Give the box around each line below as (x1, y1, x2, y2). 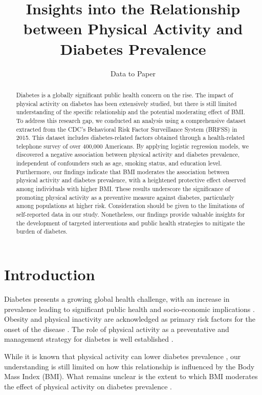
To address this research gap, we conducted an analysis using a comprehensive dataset (16, 116, 246, 124)
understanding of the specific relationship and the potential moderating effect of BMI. (16, 108, 245, 116)
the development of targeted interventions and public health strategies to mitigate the (16, 218, 245, 227)
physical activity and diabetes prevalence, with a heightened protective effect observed (16, 176, 246, 184)
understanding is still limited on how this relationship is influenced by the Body (4, 361, 255, 371)
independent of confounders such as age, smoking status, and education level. (16, 159, 222, 168)
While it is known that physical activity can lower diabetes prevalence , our (4, 350, 241, 361)
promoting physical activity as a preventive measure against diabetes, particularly (16, 193, 234, 201)
